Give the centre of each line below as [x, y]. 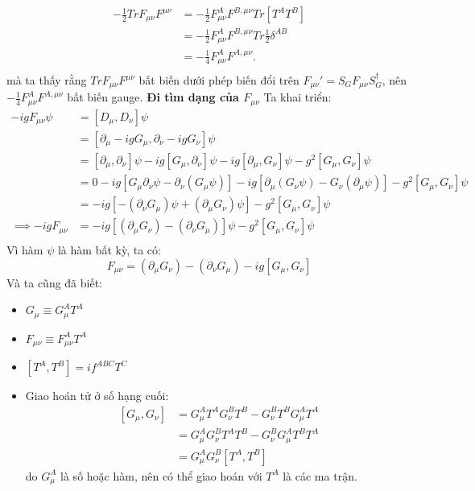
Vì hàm [25, 250]
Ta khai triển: [297, 97]
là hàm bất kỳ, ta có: [109, 250]
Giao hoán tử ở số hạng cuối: [97, 396]
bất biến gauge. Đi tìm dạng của [153, 97]
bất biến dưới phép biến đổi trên [219, 80]
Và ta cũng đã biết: [54, 282]
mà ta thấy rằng [47, 80]
